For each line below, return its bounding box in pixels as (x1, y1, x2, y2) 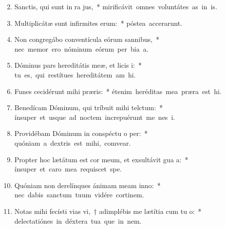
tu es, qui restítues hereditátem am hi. (14, 69, 136, 79)
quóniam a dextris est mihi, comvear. (14, 137, 131, 148)
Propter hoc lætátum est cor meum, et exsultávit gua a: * (14, 154, 188, 164)
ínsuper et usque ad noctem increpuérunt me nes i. (14, 112, 175, 122)
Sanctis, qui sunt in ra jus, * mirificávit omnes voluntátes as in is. (14, 1, 217, 11)
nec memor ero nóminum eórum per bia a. (14, 43, 149, 54)
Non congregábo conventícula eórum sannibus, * (14, 34, 160, 44)
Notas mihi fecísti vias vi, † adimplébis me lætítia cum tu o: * (14, 206, 202, 216)
